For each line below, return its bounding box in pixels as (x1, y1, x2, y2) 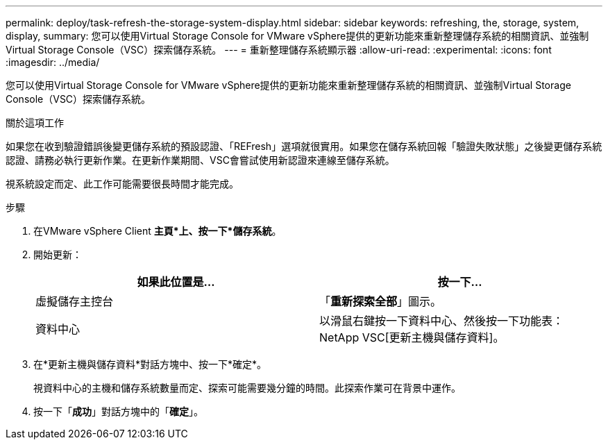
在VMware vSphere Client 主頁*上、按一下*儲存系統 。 (33, 225, 282, 237)
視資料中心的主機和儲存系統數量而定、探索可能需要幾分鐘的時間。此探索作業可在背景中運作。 (33, 382, 461, 394)
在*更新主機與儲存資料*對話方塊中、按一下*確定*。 (33, 358, 267, 370)
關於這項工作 (6, 117, 64, 128)
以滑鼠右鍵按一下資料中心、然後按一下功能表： (319, 314, 564, 328)
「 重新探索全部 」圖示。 (319, 294, 442, 308)
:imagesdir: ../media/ (6, 56, 100, 68)
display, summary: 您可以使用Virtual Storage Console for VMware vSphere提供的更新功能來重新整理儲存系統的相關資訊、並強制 (6, 30, 589, 42)
